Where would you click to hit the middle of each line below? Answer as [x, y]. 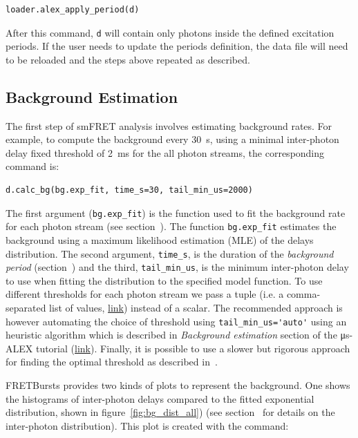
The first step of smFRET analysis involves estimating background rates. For [169, 125]
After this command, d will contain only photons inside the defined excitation [170, 32]
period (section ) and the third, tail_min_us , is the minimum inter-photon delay [177, 267]
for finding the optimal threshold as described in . [112, 362]
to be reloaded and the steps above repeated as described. [128, 59]
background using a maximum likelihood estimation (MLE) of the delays [160, 239]
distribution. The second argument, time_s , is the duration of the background [170, 253]
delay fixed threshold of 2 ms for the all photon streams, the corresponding [165, 152]
